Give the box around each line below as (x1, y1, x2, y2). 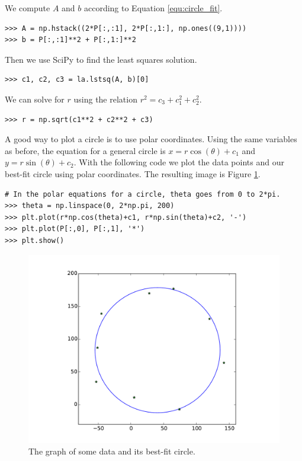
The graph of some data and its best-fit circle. (28, 445, 195, 457)
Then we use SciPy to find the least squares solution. (5, 53, 197, 65)
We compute (5, 2, 50, 14)
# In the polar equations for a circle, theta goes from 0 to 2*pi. (5, 190, 281, 199)
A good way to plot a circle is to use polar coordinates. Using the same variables (5, 133, 297, 145)
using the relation (73, 92, 137, 105)
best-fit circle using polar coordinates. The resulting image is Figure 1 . (5, 167, 261, 180)
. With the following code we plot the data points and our (73, 156, 284, 168)
